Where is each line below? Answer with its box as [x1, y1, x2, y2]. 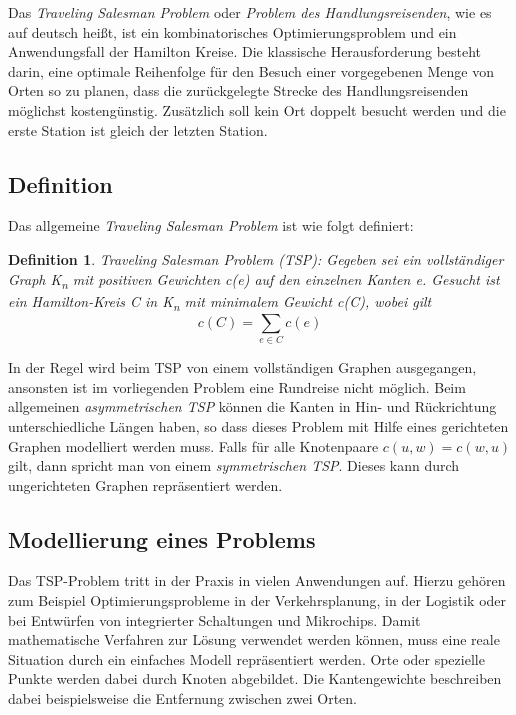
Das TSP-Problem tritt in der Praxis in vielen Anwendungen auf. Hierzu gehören [8, 570, 506, 591]
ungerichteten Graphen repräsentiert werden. [8, 474, 283, 495]
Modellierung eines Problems [8, 523, 316, 554]
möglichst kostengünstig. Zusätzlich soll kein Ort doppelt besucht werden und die [8, 99, 506, 120]
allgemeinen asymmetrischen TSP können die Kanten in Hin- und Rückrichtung [8, 396, 497, 417]
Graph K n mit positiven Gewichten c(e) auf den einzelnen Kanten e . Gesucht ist [8, 268, 500, 292]
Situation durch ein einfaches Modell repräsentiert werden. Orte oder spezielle [8, 648, 485, 669]
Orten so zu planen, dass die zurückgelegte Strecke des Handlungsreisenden [8, 80, 469, 101]
